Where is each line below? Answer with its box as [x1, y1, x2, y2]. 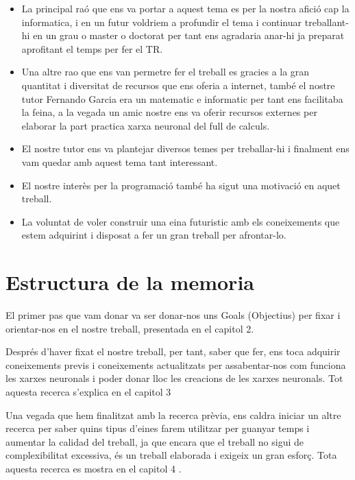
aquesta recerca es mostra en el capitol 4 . [5, 461, 182, 475]
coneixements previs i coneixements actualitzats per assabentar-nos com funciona [5, 357, 346, 372]
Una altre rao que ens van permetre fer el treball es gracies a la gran [21, 64, 310, 79]
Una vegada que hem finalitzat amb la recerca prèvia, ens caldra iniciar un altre [5, 407, 341, 422]
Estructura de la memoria [5, 268, 254, 296]
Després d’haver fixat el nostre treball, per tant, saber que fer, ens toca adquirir [5, 344, 341, 359]
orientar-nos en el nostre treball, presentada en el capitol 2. [5, 321, 254, 335]
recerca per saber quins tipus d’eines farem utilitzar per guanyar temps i [5, 421, 310, 435]
